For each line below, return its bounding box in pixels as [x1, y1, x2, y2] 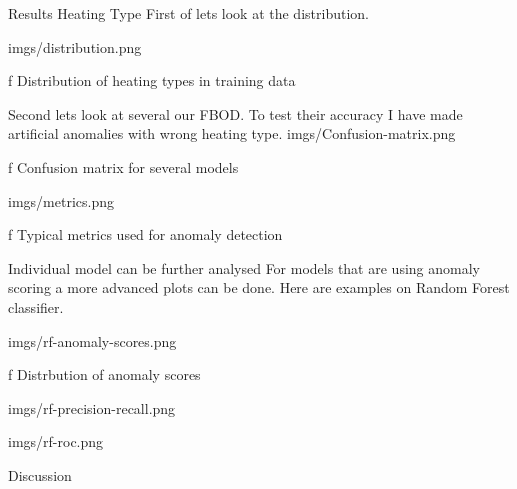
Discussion [8, 464, 72, 485]
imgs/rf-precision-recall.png [8, 397, 176, 418]
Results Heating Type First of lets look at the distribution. [8, 3, 369, 23]
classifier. [8, 296, 64, 317]
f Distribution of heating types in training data [8, 70, 296, 91]
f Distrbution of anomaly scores [8, 364, 201, 385]
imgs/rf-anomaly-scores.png [8, 330, 177, 351]
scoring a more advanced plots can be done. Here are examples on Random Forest [8, 277, 510, 298]
